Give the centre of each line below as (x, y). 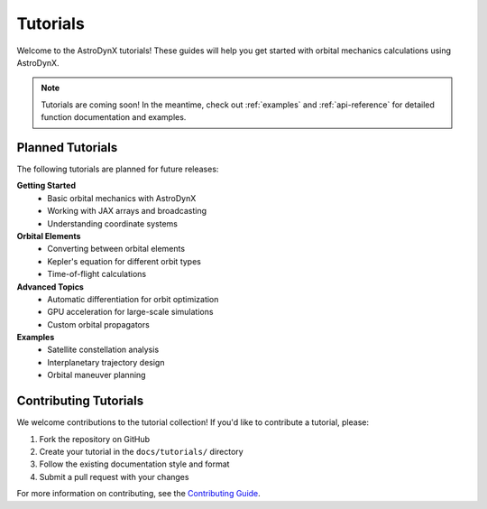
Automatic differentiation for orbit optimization (133, 299)
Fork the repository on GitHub (95, 439)
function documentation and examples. (114, 117)
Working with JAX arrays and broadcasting (127, 211)
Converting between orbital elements (116, 249)
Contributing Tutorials (80, 401)
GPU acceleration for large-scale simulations (130, 312)
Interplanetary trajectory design (106, 362)
